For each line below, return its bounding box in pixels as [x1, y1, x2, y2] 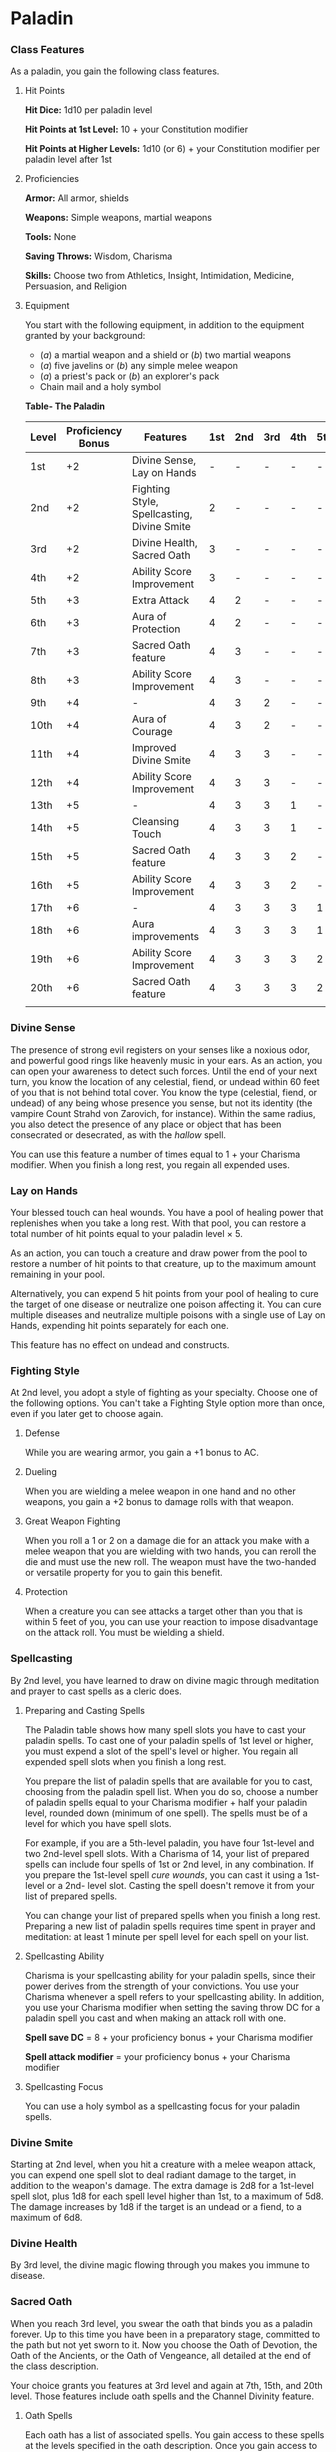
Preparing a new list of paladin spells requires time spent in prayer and [24, 1920, 316, 1932]
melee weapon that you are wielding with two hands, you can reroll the [24, 1545, 317, 1557]
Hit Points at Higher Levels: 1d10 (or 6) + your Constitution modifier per [24, 143, 321, 155]
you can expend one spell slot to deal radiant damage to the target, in [10, 2168, 297, 2181]
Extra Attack [131, 593, 190, 607]
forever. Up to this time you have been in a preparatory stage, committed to [10, 2328, 321, 2340]
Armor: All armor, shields [24, 192, 130, 204]
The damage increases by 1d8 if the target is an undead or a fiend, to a [10, 2200, 302, 2212]
